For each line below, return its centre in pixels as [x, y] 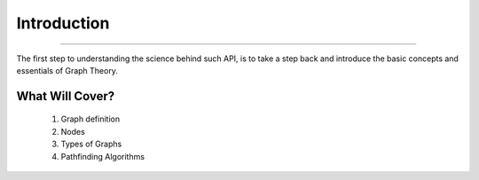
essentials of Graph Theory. [67, 70]
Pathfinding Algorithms [103, 156]
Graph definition [90, 119]
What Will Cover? [66, 96]
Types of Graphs [91, 144]
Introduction [63, 23]
